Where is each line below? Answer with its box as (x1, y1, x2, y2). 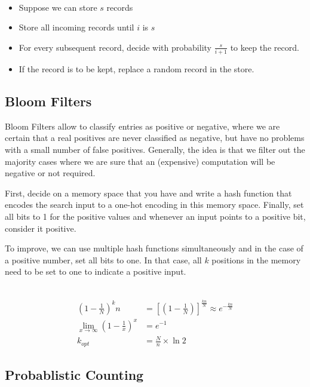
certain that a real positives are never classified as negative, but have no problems (5, 131, 305, 144)
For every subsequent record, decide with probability (19, 41, 211, 53)
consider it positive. (5, 222, 76, 234)
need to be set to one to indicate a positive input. (5, 265, 186, 278)
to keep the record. (230, 41, 299, 53)
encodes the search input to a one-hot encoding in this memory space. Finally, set (5, 198, 304, 211)
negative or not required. (5, 167, 96, 179)
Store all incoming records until (19, 21, 134, 33)
